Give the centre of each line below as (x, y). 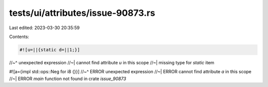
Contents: (19, 37)
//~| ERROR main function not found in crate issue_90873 (68, 79)
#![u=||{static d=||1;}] (50, 50)
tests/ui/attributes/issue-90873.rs (82, 13)
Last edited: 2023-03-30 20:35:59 (44, 28)
